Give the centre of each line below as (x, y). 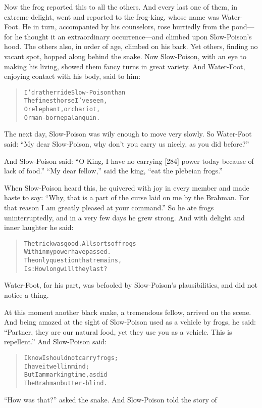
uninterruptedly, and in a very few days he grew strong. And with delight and (124, 217)
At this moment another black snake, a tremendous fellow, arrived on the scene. (128, 312)
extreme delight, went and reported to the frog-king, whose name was (112, 16)
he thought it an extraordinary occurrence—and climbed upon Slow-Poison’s (133, 36)
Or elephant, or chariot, (62, 109)
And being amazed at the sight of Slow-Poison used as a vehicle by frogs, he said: (130, 322)
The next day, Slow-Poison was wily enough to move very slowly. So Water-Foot (128, 134)
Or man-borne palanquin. (62, 118)
